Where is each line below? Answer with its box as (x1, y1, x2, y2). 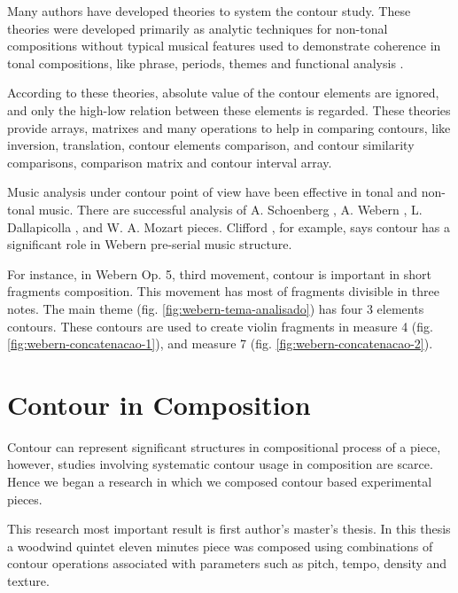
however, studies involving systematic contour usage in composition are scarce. (7, 455, 433, 473)
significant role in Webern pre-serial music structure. (7, 235, 292, 254)
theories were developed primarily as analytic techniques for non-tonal (7, 19, 388, 37)
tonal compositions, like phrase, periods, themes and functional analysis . (7, 53, 404, 72)
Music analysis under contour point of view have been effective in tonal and (7, 183, 418, 201)
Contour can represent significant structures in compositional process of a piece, (7, 437, 441, 456)
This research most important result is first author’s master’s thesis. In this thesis (7, 519, 451, 538)
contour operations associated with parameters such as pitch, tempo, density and (7, 554, 447, 573)
